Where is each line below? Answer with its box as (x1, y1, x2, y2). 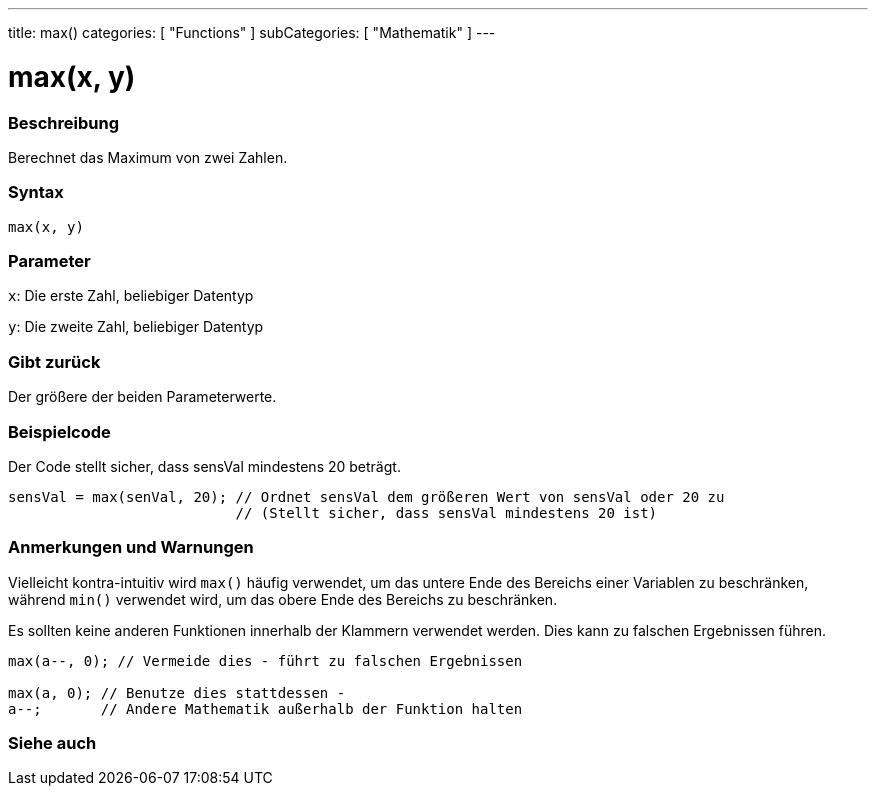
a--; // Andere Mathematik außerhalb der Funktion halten (8, 700, 523, 717)
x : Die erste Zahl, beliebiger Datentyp (8, 287, 254, 305)
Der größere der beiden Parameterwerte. (8, 388, 277, 406)
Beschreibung (8, 112, 120, 133)
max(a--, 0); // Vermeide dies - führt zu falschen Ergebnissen (8, 652, 523, 669)
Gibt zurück (8, 351, 101, 372)
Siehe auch (8, 733, 97, 753)
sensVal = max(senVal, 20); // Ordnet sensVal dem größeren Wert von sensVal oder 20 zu (8, 488, 725, 505)
